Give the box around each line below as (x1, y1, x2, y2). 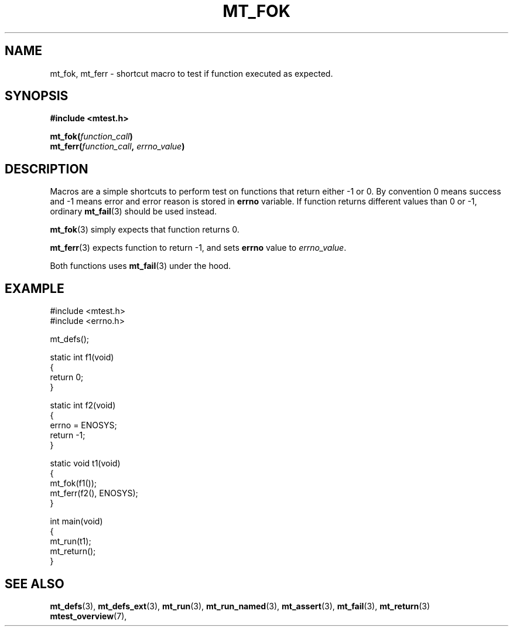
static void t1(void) (50, 458, 121, 469)
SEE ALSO (5, 576, 64, 591)
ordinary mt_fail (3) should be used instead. (50, 206, 217, 217)
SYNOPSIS (5, 88, 69, 104)
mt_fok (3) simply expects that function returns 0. (50, 224, 240, 235)
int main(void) (50, 516, 103, 527)
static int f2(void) (50, 400, 116, 411)
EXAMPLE (5, 281, 64, 296)
